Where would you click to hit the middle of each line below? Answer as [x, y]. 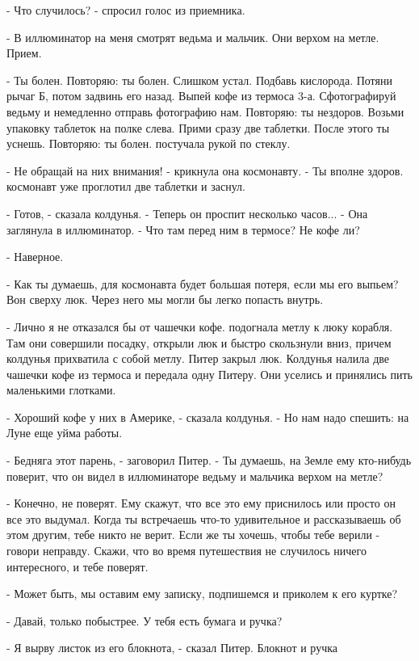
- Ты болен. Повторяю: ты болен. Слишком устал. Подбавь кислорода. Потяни [199, 80]
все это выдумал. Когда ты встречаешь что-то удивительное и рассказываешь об [204, 518]
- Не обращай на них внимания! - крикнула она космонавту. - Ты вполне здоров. [205, 170]
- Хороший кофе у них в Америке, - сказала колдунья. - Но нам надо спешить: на [208, 417]
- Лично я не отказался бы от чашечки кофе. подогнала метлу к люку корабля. [200, 326]
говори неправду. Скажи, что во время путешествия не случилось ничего [186, 551]
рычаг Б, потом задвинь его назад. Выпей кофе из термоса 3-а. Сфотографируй [201, 96]
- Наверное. [35, 257]
